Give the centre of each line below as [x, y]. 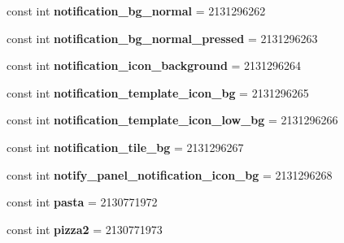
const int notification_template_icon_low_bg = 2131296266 [172, 120]
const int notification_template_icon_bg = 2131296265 [158, 92]
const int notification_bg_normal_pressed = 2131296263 [162, 38]
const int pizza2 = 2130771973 [85, 229]
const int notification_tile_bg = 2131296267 [125, 147]
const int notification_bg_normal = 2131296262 [136, 11]
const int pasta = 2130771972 [82, 202]
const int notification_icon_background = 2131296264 [154, 65]
